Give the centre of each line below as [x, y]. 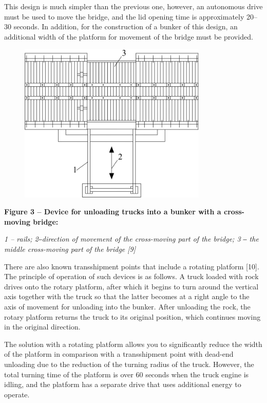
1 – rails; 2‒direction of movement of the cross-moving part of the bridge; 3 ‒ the [131, 239]
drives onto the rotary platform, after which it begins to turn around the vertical [131, 286]
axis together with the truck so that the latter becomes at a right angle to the [127, 296]
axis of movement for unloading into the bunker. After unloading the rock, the [127, 307]
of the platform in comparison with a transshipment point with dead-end [119, 354]
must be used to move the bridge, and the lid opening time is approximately [124, 16]
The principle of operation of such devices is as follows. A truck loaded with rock [131, 276]
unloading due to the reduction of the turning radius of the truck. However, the [129, 364]
